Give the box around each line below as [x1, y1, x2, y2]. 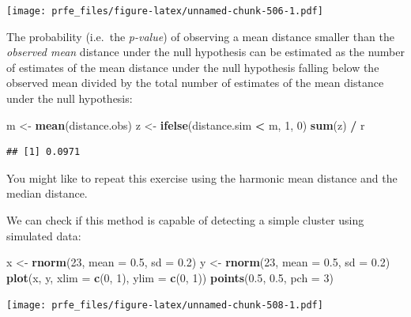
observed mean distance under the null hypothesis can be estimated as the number [6, 43, 405, 60]
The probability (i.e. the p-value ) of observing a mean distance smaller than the [6, 28, 394, 44]
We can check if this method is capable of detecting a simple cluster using [6, 212, 364, 228]
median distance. [6, 185, 88, 202]
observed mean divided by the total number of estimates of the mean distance [6, 74, 384, 91]
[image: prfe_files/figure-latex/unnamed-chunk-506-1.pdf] [6, 6, 323, 17]
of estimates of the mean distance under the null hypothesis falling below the [6, 58, 379, 75]
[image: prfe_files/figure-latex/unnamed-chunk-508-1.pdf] [6, 300, 323, 311]
